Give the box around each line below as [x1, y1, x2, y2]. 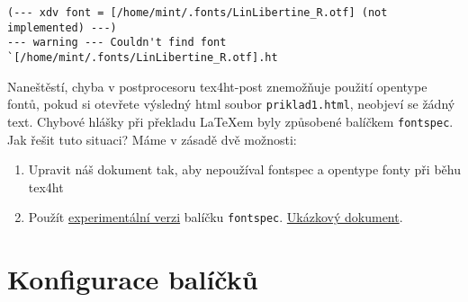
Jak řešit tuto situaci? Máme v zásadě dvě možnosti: [7, 129, 297, 148]
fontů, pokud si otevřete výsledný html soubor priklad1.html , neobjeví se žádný [7, 94, 455, 113]
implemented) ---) [7, 21, 117, 34]
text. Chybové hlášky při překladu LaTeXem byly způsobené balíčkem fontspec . [7, 111, 454, 130]
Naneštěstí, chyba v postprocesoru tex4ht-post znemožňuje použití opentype [7, 76, 427, 95]
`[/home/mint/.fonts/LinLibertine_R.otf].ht [7, 50, 278, 64]
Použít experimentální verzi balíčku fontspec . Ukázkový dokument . [28, 208, 403, 226]
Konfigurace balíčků [7, 261, 258, 298]
